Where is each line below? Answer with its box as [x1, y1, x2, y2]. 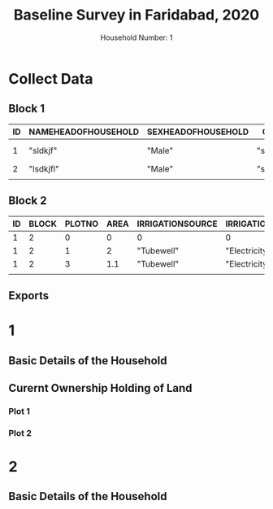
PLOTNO [64, 218, 99, 229]
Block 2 [8, 194, 47, 208]
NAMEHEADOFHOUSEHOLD [28, 126, 140, 137]
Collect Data [8, 69, 93, 88]
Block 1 [8, 102, 45, 115]
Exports [8, 289, 50, 302]
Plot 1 [8, 405, 30, 416]
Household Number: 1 [100, 33, 173, 42]
